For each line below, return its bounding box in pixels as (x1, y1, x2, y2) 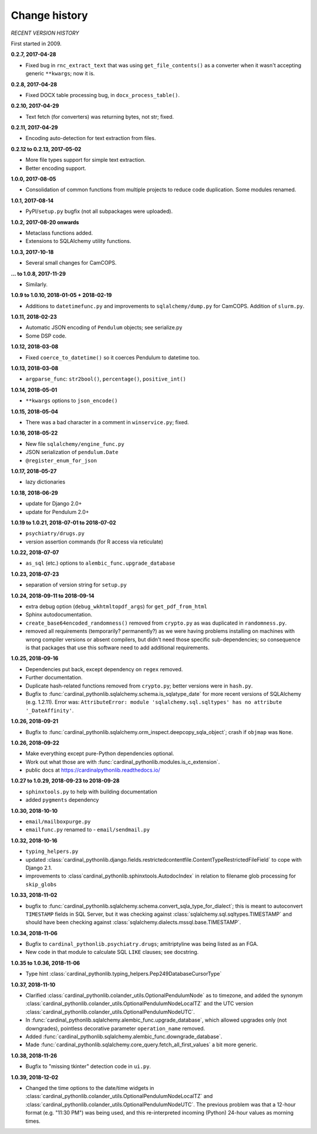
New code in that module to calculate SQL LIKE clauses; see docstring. (25, 949, 199, 956)
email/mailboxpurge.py (25, 818, 91, 825)
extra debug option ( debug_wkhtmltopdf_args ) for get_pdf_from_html (25, 603, 208, 610)
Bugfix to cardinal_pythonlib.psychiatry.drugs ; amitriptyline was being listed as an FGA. (25, 940, 258, 948)
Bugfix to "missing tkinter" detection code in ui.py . (25, 1063, 151, 1070)
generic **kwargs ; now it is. (25, 70, 95, 77)
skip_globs (25, 881, 57, 888)
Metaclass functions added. (25, 229, 93, 236)
